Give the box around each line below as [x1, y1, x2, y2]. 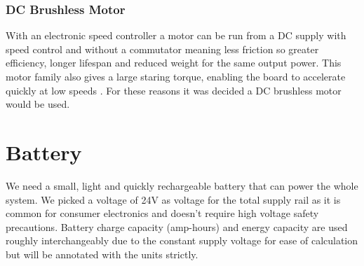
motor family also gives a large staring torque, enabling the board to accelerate [6, 69, 346, 83]
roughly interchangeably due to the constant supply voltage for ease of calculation [6, 233, 358, 248]
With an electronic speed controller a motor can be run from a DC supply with [6, 28, 346, 43]
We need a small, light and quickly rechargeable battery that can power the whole [6, 178, 358, 192]
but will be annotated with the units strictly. [6, 246, 198, 261]
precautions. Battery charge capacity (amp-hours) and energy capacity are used [6, 219, 348, 234]
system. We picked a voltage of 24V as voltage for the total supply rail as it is [6, 192, 341, 206]
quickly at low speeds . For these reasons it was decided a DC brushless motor [6, 83, 342, 97]
